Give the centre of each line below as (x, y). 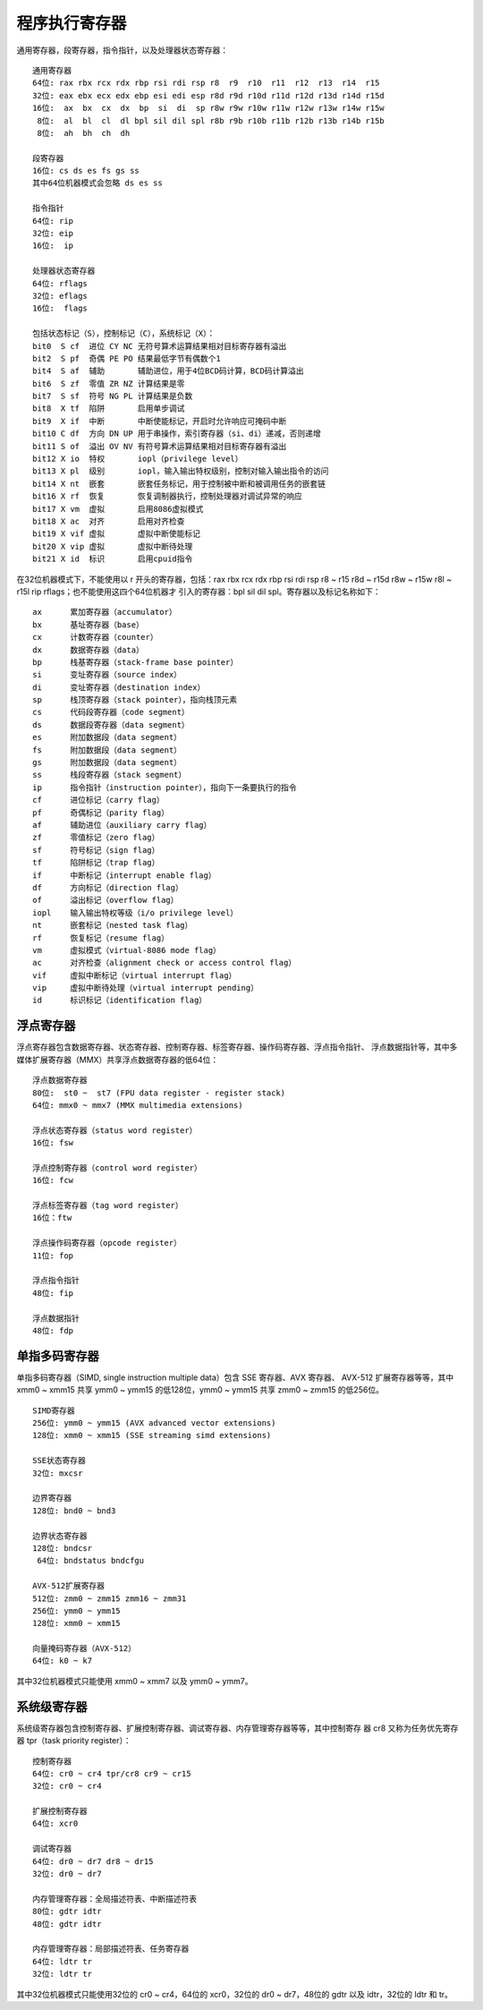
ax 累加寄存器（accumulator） (105, 612)
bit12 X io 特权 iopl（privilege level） (138, 459)
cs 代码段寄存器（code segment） (111, 712)
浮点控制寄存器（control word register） (118, 1167)
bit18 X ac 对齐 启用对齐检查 (109, 521)
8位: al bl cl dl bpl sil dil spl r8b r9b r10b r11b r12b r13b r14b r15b (211, 120)
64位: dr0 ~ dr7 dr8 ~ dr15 (93, 1861)
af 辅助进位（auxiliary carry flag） (122, 825)
